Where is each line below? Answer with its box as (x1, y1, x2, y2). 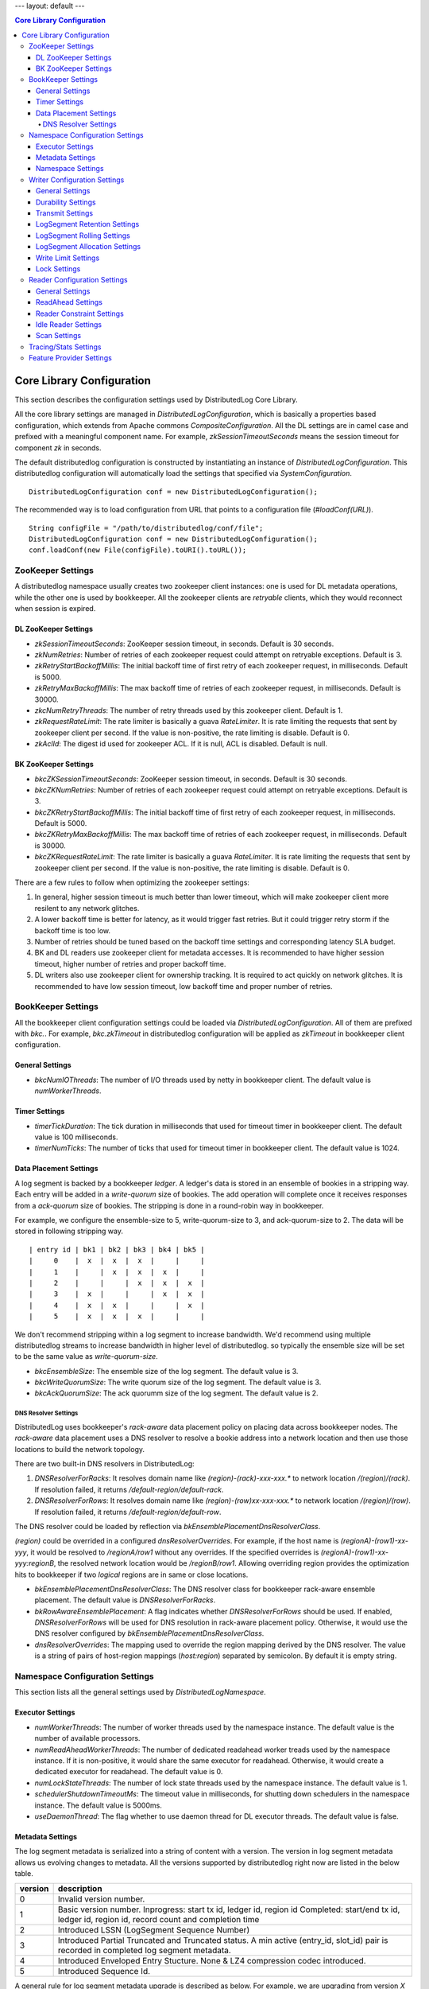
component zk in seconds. (14, 442, 102, 453)
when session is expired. (14, 604, 96, 613)
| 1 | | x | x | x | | (29, 1267, 206, 1276)
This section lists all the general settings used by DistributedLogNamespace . (14, 1687, 266, 1697)
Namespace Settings (36, 164, 104, 173)
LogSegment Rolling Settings (36, 231, 130, 240)
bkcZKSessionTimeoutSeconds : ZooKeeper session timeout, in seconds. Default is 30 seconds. (34, 774, 347, 784)
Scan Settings (36, 331, 82, 341)
